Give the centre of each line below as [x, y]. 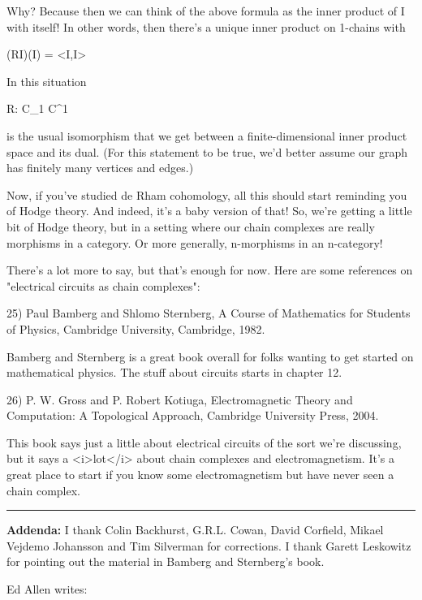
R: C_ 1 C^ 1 [38, 108]
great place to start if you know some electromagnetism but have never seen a [200, 475]
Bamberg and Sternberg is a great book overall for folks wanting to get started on [210, 356]
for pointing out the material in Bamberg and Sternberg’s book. [166, 561]
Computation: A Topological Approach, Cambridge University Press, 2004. [193, 415]
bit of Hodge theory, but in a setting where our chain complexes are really [191, 226]
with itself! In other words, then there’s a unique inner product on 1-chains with [206, 26]
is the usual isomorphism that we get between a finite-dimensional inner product [207, 135]
